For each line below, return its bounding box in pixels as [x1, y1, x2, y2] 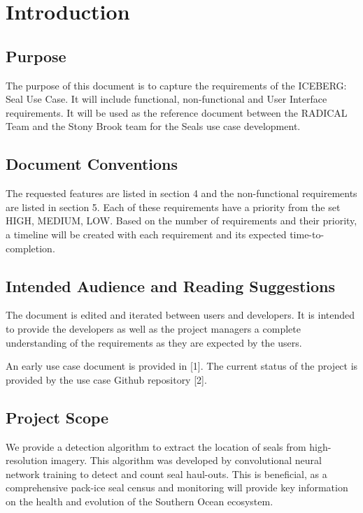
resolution [6, 453, 48, 468]
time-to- [290, 226, 325, 241]
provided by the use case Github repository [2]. [6, 372, 207, 386]
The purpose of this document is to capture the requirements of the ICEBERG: [6, 78, 347, 92]
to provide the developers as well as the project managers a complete [6, 321, 301, 335]
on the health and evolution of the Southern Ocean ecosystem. [6, 493, 273, 508]
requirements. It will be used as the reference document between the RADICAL [6, 105, 348, 120]
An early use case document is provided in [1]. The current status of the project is [6, 359, 358, 373]
